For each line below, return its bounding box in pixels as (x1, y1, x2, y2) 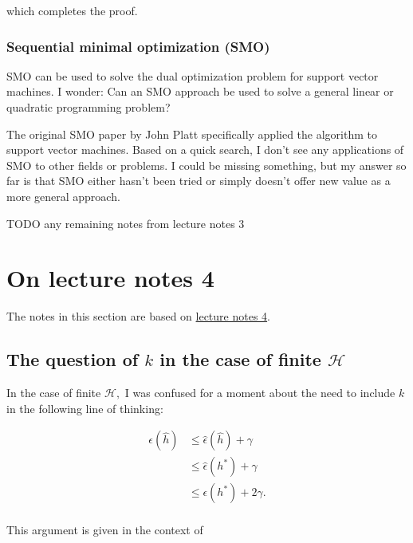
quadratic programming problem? (6, 99, 171, 115)
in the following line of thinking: (6, 399, 163, 416)
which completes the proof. (6, 2, 138, 18)
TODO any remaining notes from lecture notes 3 (6, 214, 245, 231)
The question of (6, 347, 139, 372)
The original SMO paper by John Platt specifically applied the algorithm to (6, 125, 377, 142)
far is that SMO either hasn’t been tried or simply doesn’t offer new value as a (6, 172, 391, 189)
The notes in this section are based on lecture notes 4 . (6, 308, 270, 325)
